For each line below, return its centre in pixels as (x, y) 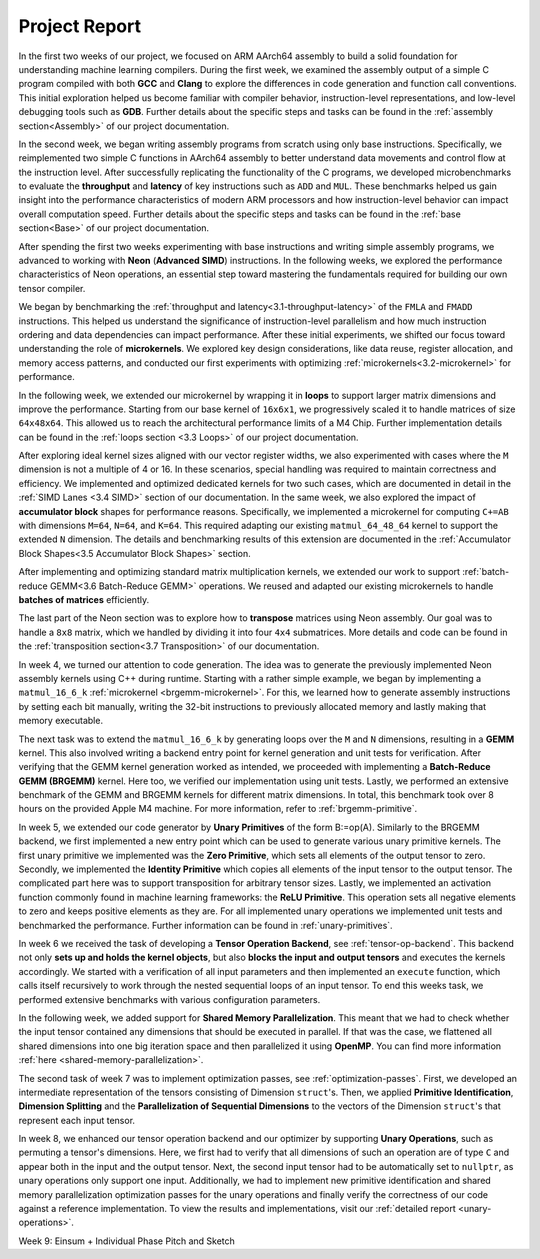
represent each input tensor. (76, 1120)
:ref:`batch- (485, 572)
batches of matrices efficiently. (84, 599)
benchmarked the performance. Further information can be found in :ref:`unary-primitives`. (206, 925)
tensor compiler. (52, 288)
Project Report (80, 26)
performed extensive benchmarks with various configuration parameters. (169, 999)
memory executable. (61, 721)
